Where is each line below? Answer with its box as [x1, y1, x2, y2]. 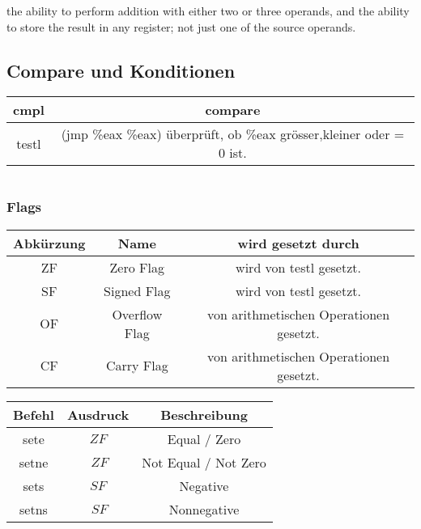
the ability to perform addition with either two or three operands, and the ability [6, 2, 410, 19]
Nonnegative [168, 499, 240, 518]
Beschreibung [160, 404, 248, 424]
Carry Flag [105, 356, 168, 375]
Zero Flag [109, 257, 164, 277]
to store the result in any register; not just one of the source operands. [6, 18, 356, 35]
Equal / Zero [167, 429, 241, 448]
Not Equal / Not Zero [142, 452, 266, 472]
